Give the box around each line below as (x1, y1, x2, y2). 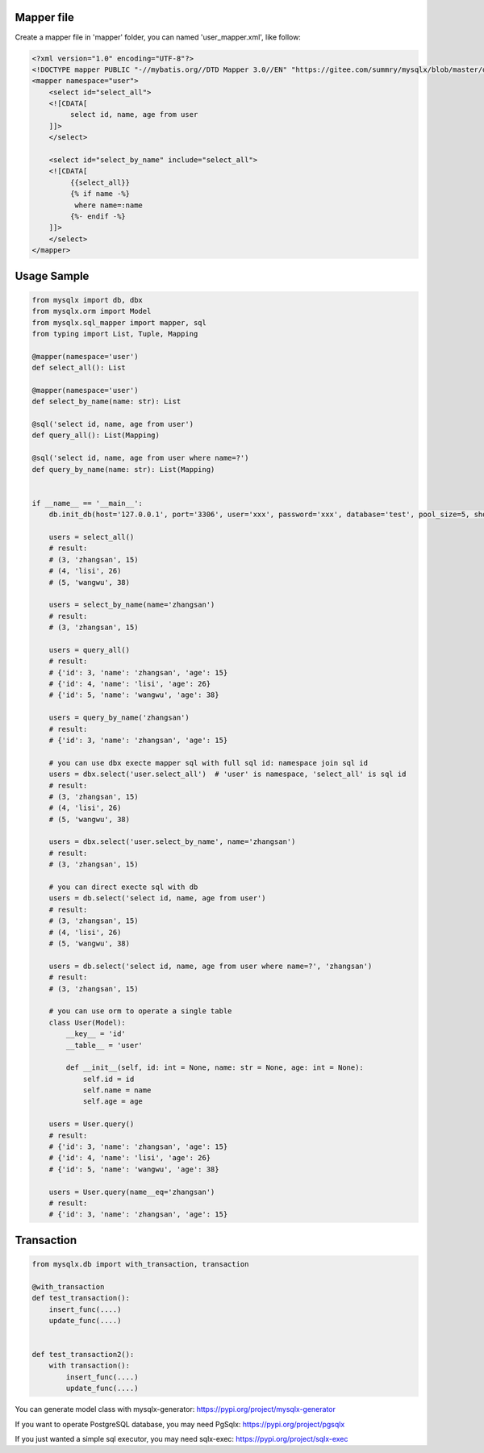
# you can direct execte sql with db (48, 883, 198, 891)
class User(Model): (48, 1017, 127, 1027)
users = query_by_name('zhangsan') (48, 713, 190, 722)
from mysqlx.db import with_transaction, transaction (31, 1259, 249, 1268)
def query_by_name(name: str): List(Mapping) (31, 465, 215, 474)
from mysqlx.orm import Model (31, 307, 152, 316)
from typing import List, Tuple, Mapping (31, 329, 198, 338)
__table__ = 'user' (65, 1041, 143, 1050)
